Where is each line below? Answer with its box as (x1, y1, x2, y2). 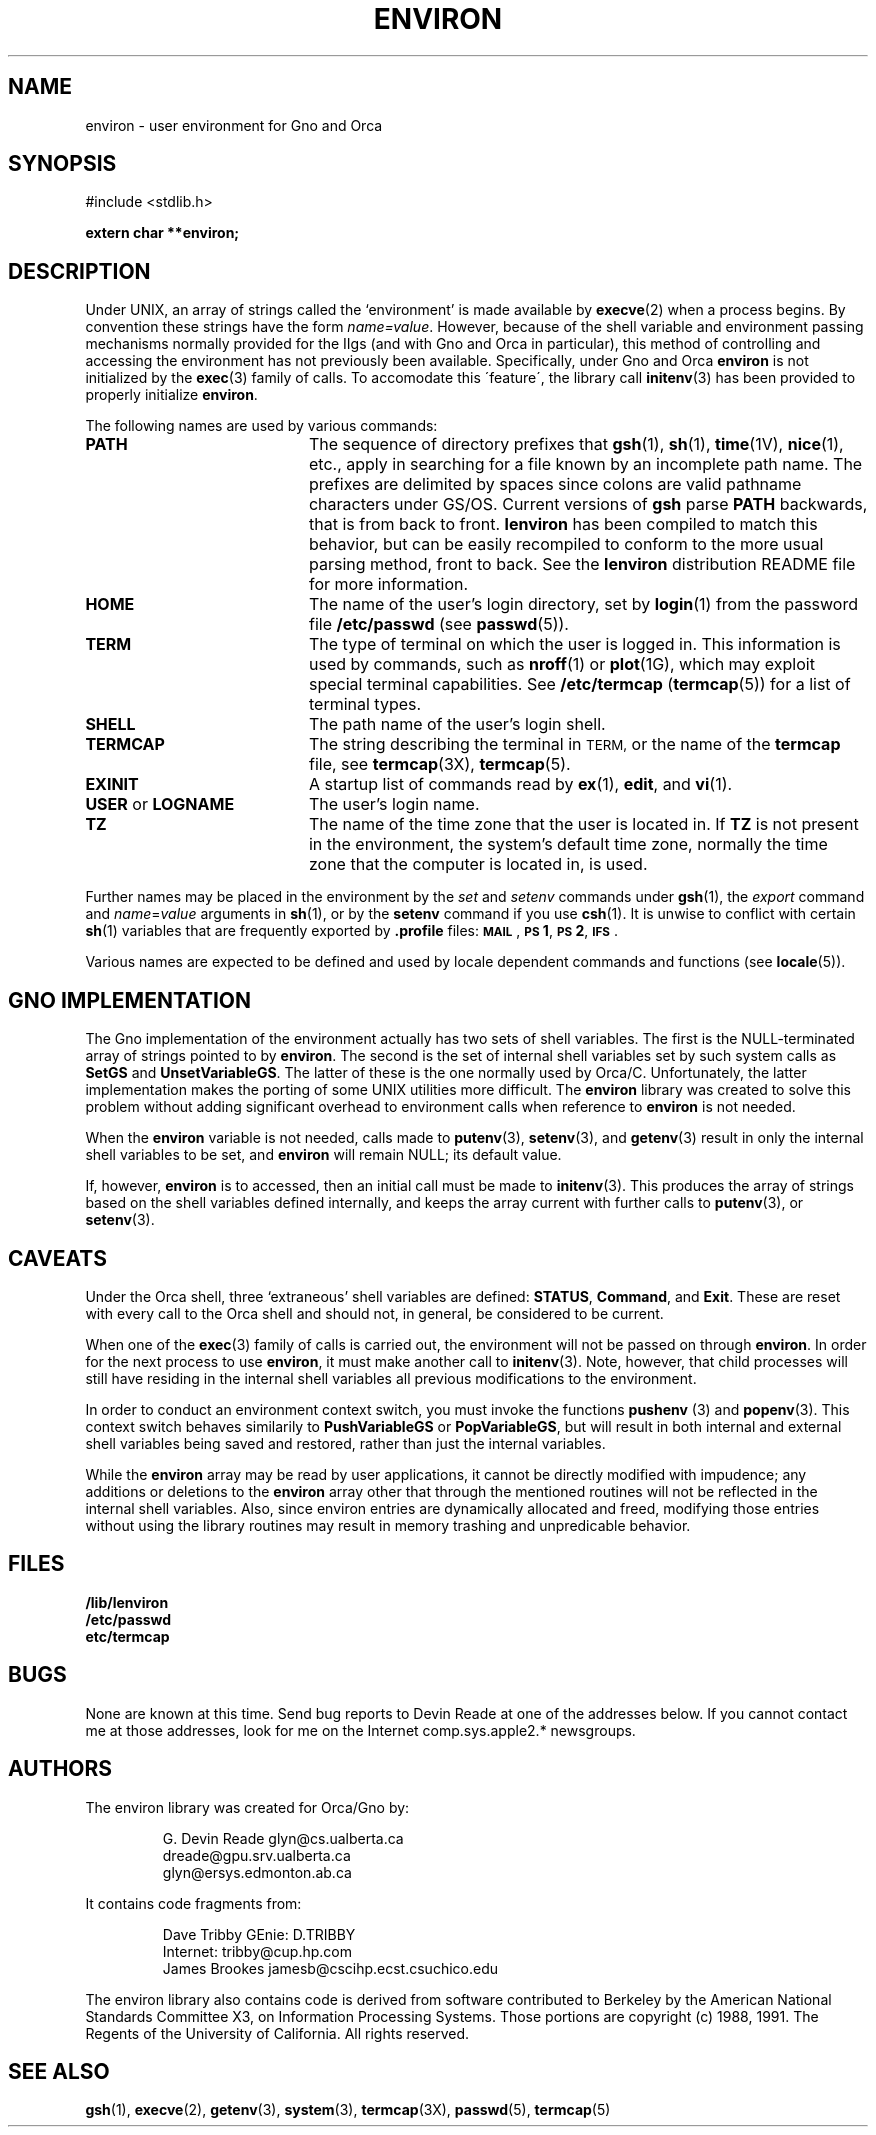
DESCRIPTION (8, 258, 151, 284)
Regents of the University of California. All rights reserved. (85, 2024, 470, 2042)
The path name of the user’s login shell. (308, 714, 606, 735)
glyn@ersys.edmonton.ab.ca (162, 1863, 352, 1881)
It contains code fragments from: (85, 1894, 302, 1912)
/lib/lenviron (85, 1593, 169, 1611)
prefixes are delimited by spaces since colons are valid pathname (308, 474, 802, 495)
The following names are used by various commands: (85, 417, 438, 435)
